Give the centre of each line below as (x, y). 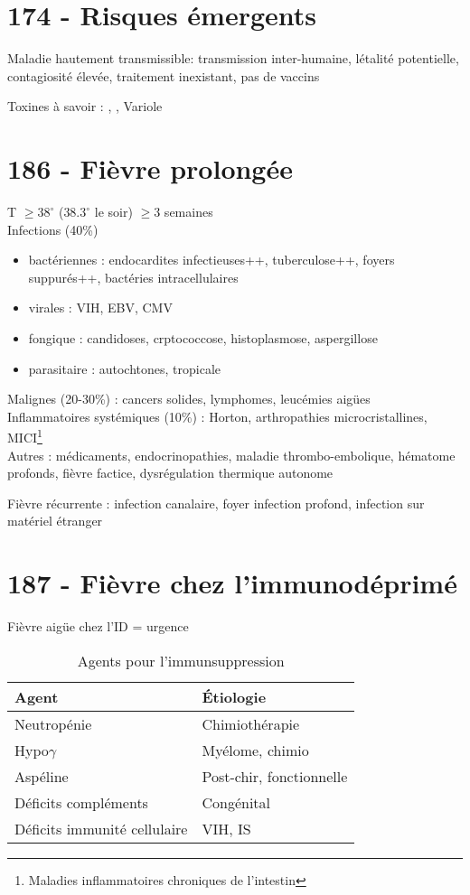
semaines (188, 212)
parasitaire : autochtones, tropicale (125, 368)
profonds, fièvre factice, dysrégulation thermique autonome (170, 473)
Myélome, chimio (255, 750)
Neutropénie (53, 723)
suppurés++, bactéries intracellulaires (133, 277)
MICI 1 (25, 436)
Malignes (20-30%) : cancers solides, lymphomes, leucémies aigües (189, 399)
